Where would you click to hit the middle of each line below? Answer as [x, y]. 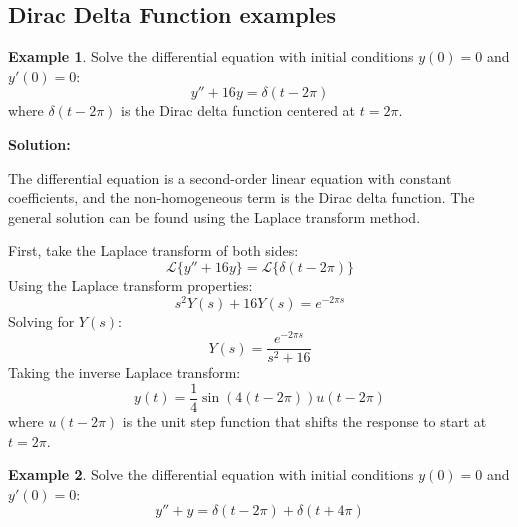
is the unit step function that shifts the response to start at [304, 421]
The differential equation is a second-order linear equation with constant [230, 177]
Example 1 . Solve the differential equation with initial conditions [211, 56]
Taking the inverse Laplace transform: [124, 372]
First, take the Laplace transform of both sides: [153, 250]
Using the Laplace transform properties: [130, 284]
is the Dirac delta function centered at [238, 110]
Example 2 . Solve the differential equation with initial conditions [211, 474]
